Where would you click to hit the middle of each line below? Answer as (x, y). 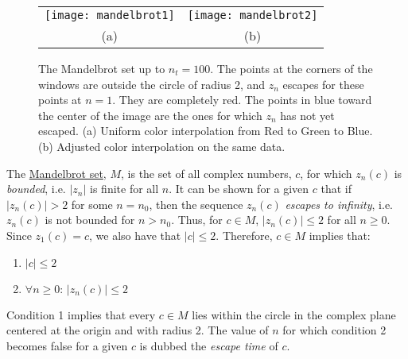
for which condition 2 (334, 330)
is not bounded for (90, 220)
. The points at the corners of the (291, 68)
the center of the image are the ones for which (150, 115)
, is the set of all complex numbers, (206, 173)
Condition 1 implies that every (81, 314)
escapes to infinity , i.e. (339, 204)
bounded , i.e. (36, 189)
